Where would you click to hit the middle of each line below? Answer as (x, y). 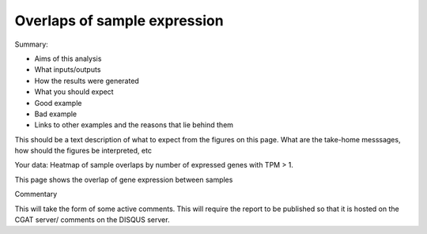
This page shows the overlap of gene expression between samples (124, 179)
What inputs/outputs (68, 70)
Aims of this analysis (68, 58)
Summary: (32, 44)
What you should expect (74, 92)
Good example (58, 103)
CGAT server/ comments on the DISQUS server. (92, 220)
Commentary (36, 194)
